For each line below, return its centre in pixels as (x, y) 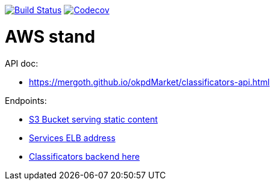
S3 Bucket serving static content (94, 119)
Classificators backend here (85, 156)
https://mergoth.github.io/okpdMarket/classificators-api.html (150, 82)
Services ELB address (72, 138)
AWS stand (50, 36)
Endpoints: (26, 100)
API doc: (22, 63)
